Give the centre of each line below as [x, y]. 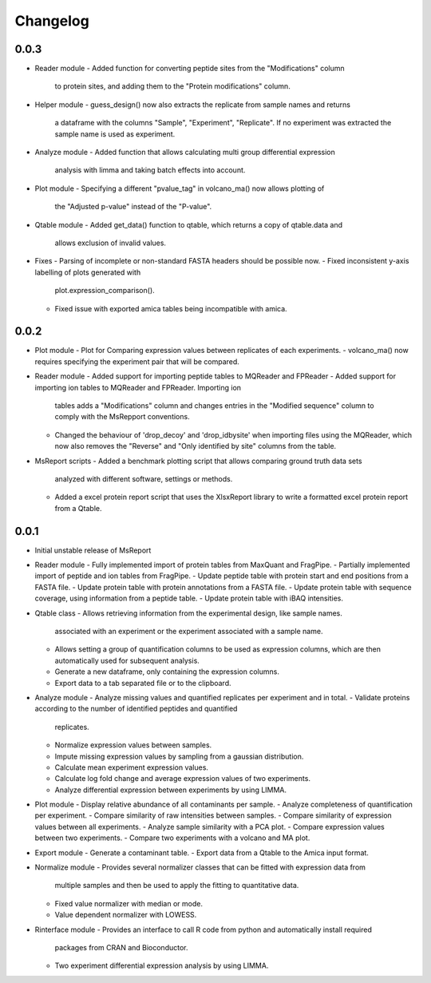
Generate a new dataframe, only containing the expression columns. [167, 672]
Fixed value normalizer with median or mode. [129, 903]
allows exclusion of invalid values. [111, 243]
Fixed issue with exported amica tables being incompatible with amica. [171, 308]
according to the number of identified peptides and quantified [136, 709]
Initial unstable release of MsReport [93, 550]
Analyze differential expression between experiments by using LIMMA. [171, 790]
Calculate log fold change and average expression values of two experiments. [183, 779]
